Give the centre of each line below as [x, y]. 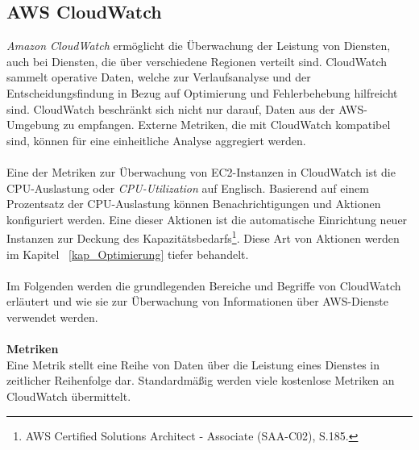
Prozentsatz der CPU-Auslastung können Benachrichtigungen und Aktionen [194, 204]
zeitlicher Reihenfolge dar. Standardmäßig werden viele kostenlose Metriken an [201, 380]
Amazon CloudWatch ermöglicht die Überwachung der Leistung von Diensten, [199, 46]
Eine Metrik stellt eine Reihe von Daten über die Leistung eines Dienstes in [193, 364]
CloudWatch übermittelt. [69, 396]
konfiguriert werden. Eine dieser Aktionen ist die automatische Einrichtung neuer [207, 219]
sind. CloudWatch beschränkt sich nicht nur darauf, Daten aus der [171, 108]
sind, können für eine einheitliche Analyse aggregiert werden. [156, 140]
